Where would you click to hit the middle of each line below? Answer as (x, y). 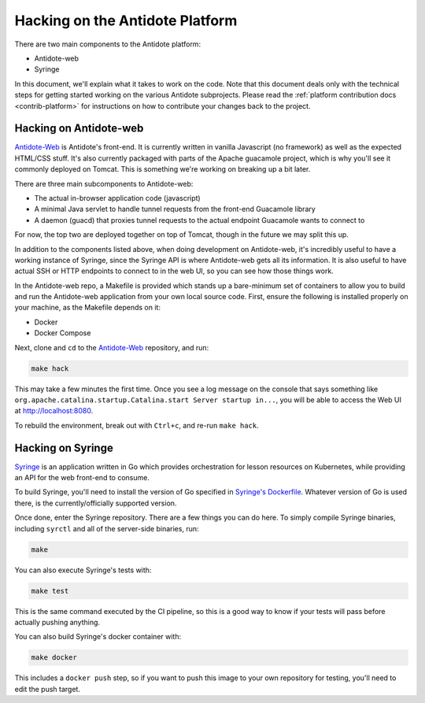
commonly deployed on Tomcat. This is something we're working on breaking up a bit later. (163, 169)
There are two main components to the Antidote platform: (107, 44)
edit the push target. (47, 689)
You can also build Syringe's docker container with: (98, 637)
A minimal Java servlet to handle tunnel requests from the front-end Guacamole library (175, 209)
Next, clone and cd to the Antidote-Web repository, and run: (112, 347)
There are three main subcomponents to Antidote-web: (104, 183)
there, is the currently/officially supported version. (96, 503)
